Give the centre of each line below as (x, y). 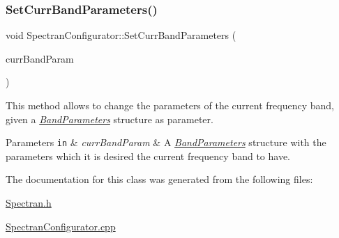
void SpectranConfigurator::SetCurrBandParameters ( (121, 35)
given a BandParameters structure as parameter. (110, 119)
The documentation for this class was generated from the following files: (159, 179)
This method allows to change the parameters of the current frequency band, (170, 105)
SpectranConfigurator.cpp (61, 226)
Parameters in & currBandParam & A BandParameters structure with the (166, 142)
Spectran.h (29, 203)
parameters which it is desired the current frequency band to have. (148, 156)
